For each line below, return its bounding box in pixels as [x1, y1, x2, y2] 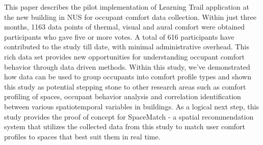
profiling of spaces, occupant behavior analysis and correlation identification [4, 91, 241, 102]
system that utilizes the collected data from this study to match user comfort [4, 121, 246, 132]
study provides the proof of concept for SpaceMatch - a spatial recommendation [4, 111, 254, 122]
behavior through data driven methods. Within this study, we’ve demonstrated [4, 61, 250, 72]
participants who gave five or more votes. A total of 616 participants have [4, 31, 234, 42]
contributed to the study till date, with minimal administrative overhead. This [4, 41, 249, 52]
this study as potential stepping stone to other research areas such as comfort [4, 81, 246, 92]
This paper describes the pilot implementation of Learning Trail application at [4, 2, 249, 12]
